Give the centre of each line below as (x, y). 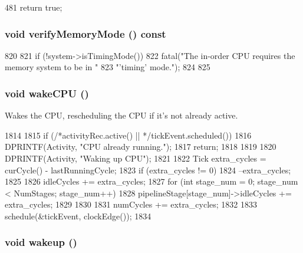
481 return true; (34, 7)
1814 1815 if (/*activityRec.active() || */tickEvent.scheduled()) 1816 (128, 135)
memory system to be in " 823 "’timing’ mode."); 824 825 (108, 67)
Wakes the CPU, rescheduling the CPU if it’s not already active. (121, 115)
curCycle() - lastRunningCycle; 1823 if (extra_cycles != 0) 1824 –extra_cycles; (148, 170)
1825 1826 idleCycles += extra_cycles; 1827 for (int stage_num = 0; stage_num (151, 181)
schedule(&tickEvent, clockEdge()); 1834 (78, 216)
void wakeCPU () (47, 93)
